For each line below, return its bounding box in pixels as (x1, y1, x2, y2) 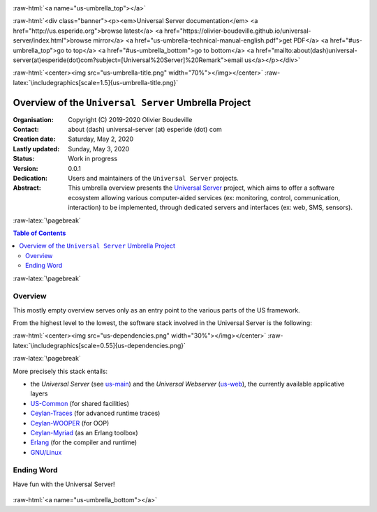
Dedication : (13, 174, 48, 182)
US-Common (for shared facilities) (30, 399, 129, 407)
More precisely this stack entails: (13, 367, 108, 375)
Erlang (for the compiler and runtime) (30, 438, 138, 446)
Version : (13, 164, 38, 172)
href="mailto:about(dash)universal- (256, 46, 357, 54)
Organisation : (13, 115, 54, 123)
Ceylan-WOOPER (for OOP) (30, 419, 110, 427)
